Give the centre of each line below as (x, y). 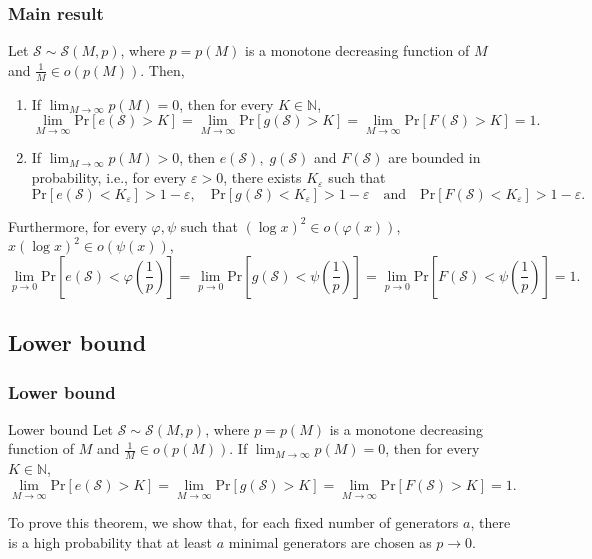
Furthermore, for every (77, 225)
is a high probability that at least (110, 541)
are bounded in (434, 157)
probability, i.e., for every (109, 177)
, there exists (262, 177)
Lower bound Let (61, 428)
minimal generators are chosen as (330, 541)
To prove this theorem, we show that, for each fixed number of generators (233, 522)
